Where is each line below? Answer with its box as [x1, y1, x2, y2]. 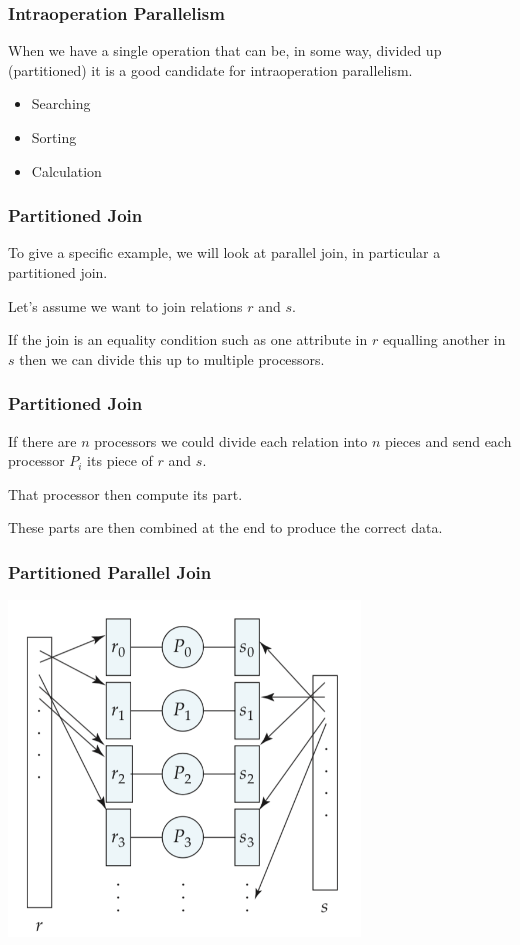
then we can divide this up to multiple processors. [19, 348, 325, 369]
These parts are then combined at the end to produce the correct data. [8, 517, 443, 538]
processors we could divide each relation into [94, 430, 368, 451]
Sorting [31, 127, 77, 147]
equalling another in [382, 329, 506, 350]
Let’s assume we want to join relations [8, 295, 243, 316]
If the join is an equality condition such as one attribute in [8, 329, 368, 350]
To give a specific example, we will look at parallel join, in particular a [8, 242, 441, 263]
